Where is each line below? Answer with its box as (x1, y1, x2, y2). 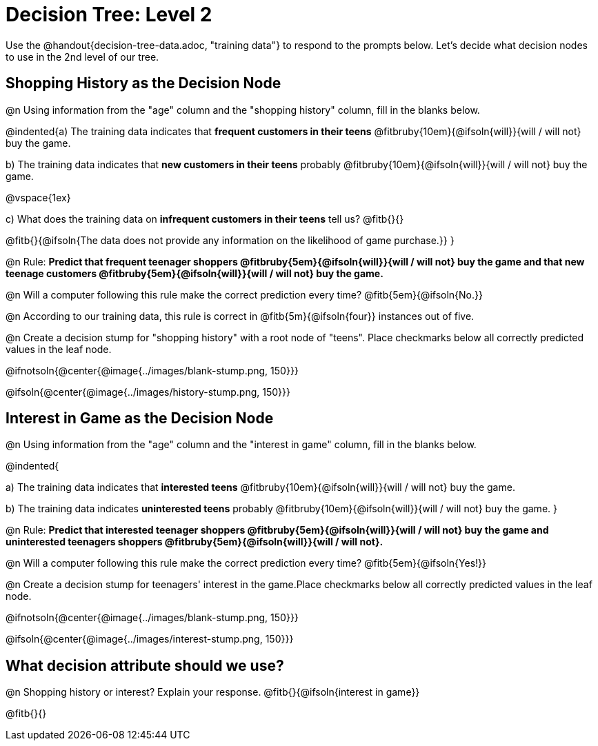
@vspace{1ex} (6, 191, 71, 203)
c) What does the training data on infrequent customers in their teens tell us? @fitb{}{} (6, 212, 404, 225)
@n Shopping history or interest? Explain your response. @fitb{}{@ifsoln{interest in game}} (6, 686, 420, 698)
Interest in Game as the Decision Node (6, 410, 274, 427)
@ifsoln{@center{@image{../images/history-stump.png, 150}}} (6, 385, 290, 398)
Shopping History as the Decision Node (6, 74, 281, 92)
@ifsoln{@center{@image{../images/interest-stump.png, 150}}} (6, 633, 294, 645)
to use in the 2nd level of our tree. (6, 50, 159, 63)
